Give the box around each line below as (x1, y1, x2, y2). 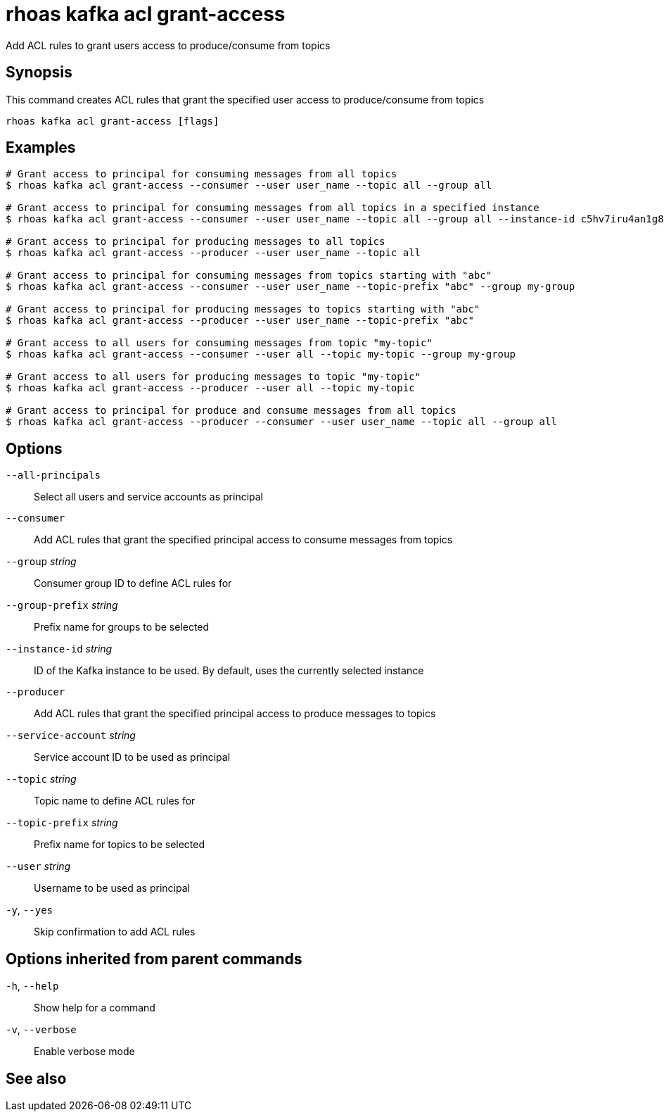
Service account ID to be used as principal (34, 751, 231, 764)
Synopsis (6, 63, 72, 82)
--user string (6, 860, 71, 873)
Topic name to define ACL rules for (34, 795, 196, 807)
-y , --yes (6, 904, 53, 916)
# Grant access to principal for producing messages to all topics (6, 236, 385, 248)
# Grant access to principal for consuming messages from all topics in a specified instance (6, 202, 539, 214)
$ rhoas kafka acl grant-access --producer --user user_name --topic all (6, 247, 421, 259)
